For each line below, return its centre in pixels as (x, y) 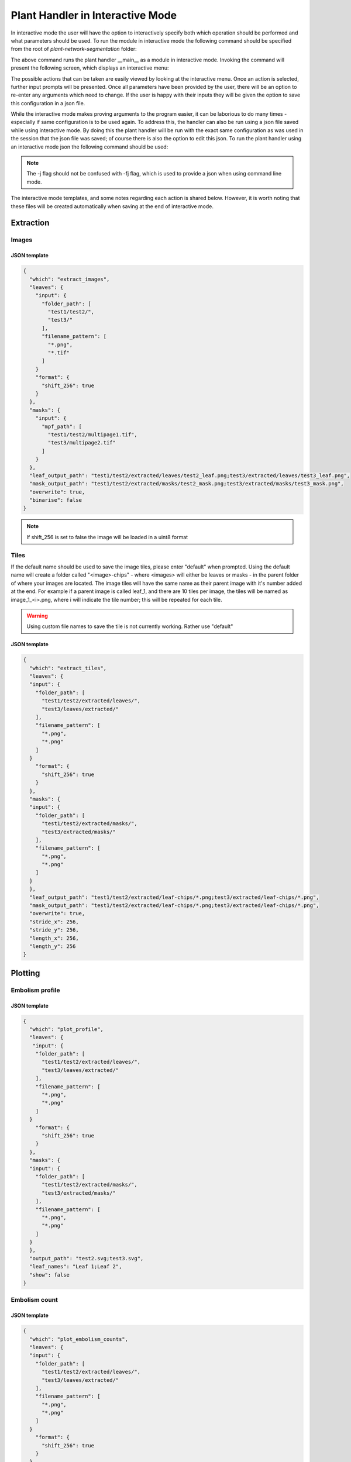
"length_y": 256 (53, 946)
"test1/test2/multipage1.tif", (92, 435)
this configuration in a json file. (48, 103)
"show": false (50, 1275)
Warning (37, 616)
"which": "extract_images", (70, 279)
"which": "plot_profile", (66, 1029)
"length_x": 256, (54, 938)
